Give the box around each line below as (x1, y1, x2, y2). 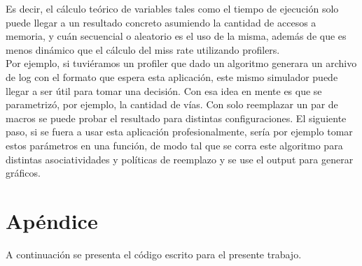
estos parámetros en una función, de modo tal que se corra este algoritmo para (6, 138, 343, 152)
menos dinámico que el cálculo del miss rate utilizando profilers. (6, 42, 280, 57)
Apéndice (6, 206, 98, 235)
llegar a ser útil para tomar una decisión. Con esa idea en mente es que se (6, 83, 322, 98)
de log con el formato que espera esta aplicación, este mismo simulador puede (6, 69, 338, 84)
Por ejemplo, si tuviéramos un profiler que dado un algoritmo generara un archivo (6, 56, 357, 71)
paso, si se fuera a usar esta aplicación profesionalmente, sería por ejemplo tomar (6, 124, 353, 139)
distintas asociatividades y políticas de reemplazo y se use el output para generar (6, 152, 354, 166)
